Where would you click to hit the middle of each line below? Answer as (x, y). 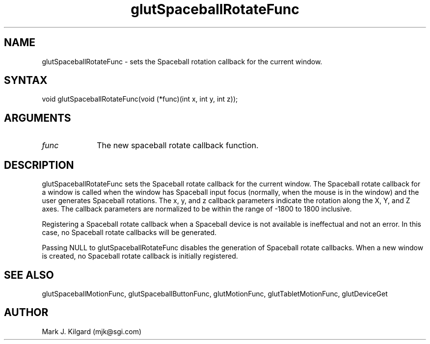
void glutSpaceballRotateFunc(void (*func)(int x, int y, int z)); (140, 99)
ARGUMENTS (38, 118)
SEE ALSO (29, 275)
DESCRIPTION (39, 165)
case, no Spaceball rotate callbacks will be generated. (129, 233)
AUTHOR (26, 313)
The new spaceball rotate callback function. (178, 146)
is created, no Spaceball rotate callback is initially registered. (140, 256)
